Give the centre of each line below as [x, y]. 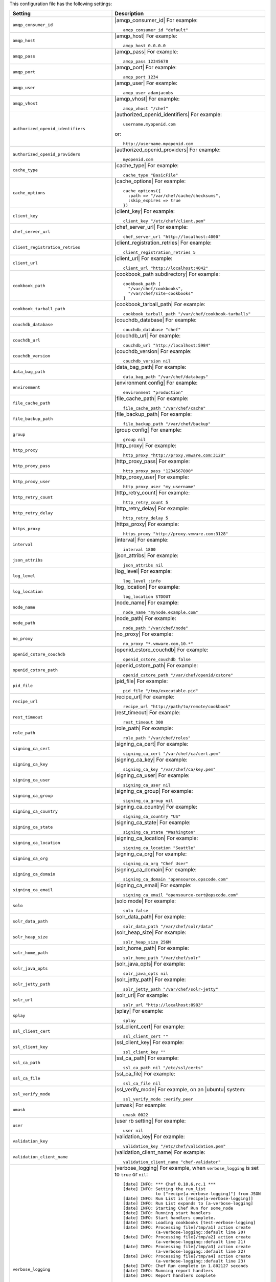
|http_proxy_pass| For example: [152, 462]
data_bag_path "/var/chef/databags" [166, 377]
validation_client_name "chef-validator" [172, 1162]
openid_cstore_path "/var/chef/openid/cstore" [178, 675]
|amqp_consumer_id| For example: [156, 21]
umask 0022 [135, 1115]
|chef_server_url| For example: [151, 227]
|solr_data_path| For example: [150, 917]
